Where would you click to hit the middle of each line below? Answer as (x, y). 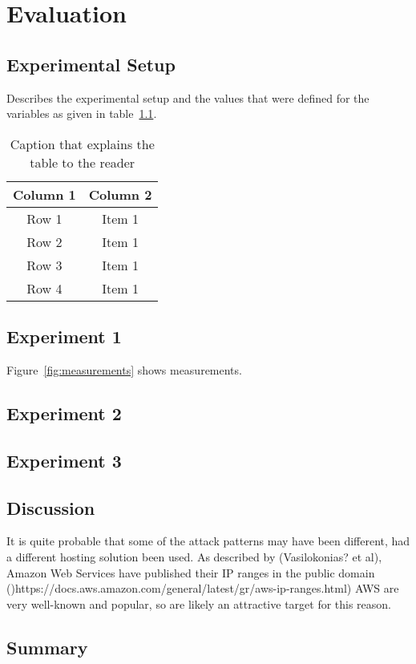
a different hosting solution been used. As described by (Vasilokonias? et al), (194, 556)
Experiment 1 (64, 336)
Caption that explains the (82, 144)
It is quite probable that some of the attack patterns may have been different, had (208, 541)
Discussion (51, 507)
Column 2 (120, 194)
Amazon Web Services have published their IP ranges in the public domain (191, 572)
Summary (47, 647)
